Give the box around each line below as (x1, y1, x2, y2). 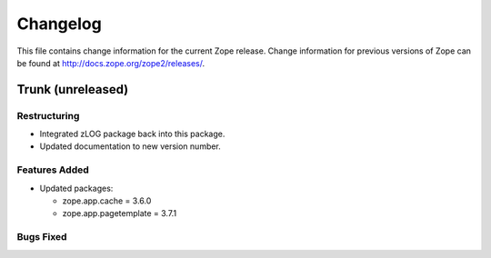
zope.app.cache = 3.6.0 (62, 195, 152, 206)
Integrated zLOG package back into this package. (39, 128, 225, 140)
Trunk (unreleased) (16, 82, 129, 97)
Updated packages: (39, 183, 114, 193)
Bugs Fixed (16, 231, 67, 243)
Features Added (16, 164, 90, 176)
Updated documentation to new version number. (39, 141, 222, 152)
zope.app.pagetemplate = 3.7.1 (62, 208, 177, 219)
